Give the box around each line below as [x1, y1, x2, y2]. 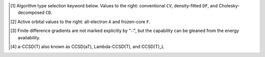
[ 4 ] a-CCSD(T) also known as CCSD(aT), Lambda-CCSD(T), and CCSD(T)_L [10, 43, 164, 49]
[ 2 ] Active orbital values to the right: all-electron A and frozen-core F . [10, 19, 151, 25]
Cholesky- [218, 3, 240, 8]
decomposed [18, 10, 45, 16]
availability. [18, 34, 41, 40]
